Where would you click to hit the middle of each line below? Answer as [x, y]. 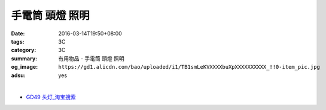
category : [24, 50]
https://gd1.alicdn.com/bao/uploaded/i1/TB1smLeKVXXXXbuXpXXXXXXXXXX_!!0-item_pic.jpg [189, 67]
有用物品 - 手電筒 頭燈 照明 [92, 58]
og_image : [25, 67]
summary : [24, 58]
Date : [18, 33]
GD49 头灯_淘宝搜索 [51, 97]
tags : [18, 41]
